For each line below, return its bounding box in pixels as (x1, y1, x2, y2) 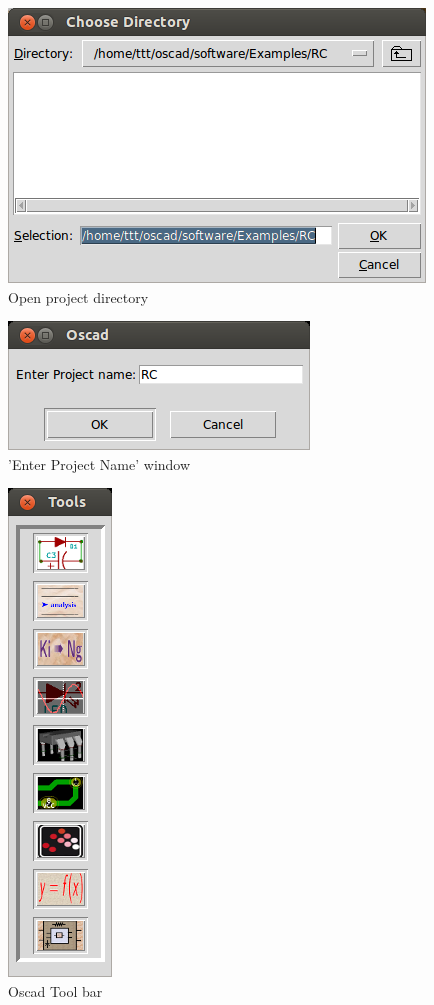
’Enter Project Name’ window (8, 453, 191, 474)
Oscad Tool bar (8, 980, 103, 1001)
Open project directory (8, 286, 149, 307)
